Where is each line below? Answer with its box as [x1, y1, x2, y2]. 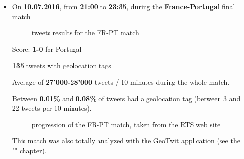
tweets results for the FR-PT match [31, 27, 139, 38]
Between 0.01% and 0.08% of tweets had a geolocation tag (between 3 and [12, 93, 241, 103]
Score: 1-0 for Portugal [12, 44, 82, 54]
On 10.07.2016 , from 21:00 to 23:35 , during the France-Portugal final [12, 1, 235, 11]
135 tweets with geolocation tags [12, 60, 111, 70]
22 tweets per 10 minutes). [12, 103, 92, 113]
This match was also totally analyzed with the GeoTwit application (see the [12, 136, 240, 146]
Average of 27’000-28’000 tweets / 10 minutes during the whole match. [12, 76, 230, 87]
